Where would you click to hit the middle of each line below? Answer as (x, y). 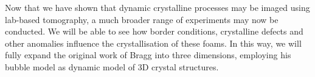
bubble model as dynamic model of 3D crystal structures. (112, 66)
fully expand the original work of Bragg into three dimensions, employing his (148, 55)
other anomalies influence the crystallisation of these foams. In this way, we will (153, 43)
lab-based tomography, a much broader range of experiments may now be (142, 19)
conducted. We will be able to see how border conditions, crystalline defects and (154, 31)
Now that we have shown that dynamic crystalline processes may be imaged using (157, 7)
